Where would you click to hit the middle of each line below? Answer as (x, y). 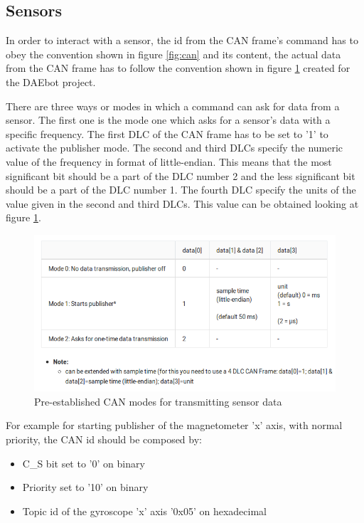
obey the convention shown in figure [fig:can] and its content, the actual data (173, 54)
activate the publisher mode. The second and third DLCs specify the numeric (175, 148)
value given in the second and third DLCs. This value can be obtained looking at (182, 203)
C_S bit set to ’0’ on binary (84, 463)
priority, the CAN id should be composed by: (104, 439)
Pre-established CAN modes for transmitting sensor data (158, 401)
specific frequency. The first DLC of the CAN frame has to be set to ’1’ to (167, 133)
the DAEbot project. (51, 81)
